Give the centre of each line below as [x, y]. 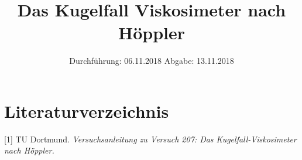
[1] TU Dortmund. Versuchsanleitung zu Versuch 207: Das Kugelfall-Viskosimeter [150, 139]
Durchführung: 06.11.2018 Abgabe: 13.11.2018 [152, 61]
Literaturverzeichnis [87, 110]
